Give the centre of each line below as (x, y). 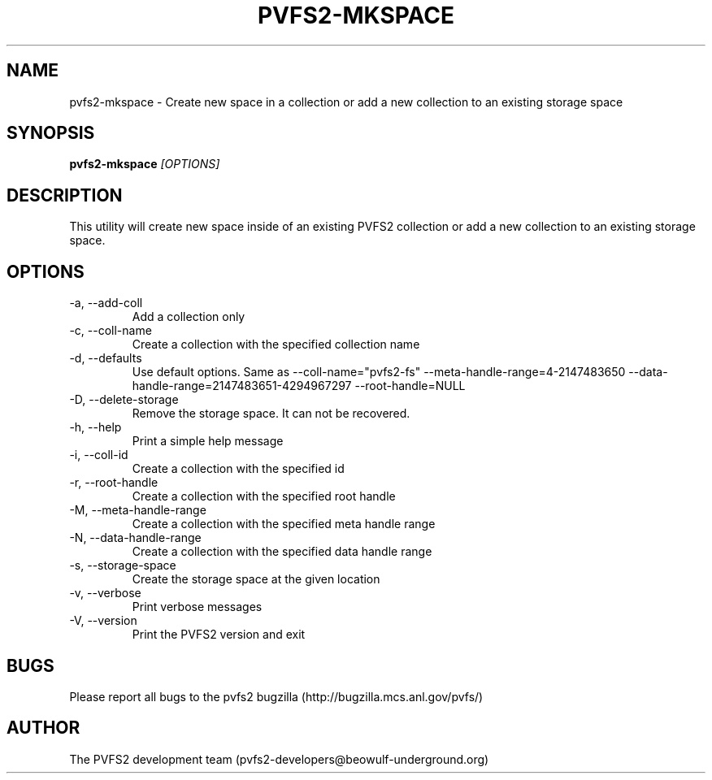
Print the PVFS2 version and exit (219, 635)
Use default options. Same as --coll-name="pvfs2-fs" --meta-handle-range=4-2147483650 (379, 372)
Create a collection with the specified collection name (276, 344)
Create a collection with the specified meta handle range (284, 524)
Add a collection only (189, 317)
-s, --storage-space (123, 565)
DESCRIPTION (65, 195)
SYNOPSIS (51, 133)
